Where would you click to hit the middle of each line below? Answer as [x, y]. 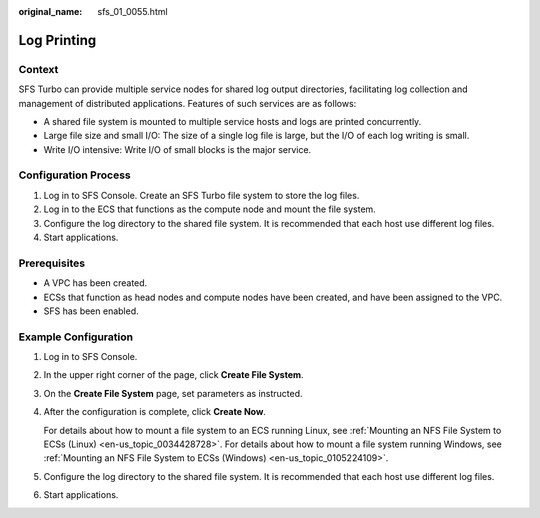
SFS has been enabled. [91, 311]
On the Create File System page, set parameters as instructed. [173, 393]
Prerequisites [51, 263]
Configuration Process [74, 175]
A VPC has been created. [95, 283]
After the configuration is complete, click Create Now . [155, 412]
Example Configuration [76, 337]
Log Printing [57, 40]
